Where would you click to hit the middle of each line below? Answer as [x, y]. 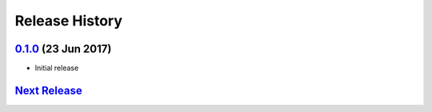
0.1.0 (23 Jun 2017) [63, 49]
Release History [69, 21]
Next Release [49, 90]
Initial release [57, 68]
